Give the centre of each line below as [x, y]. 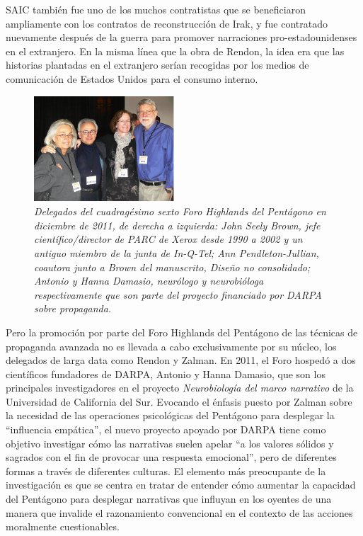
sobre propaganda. [73, 308]
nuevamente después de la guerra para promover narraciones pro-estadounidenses [181, 37]
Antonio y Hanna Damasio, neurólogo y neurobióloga [149, 281]
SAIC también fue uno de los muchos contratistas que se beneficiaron [156, 9]
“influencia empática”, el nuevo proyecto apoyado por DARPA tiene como [166, 429]
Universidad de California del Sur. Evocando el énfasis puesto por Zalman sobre [179, 401]
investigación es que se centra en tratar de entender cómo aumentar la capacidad [181, 485]
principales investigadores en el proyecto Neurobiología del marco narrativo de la [180, 388]
